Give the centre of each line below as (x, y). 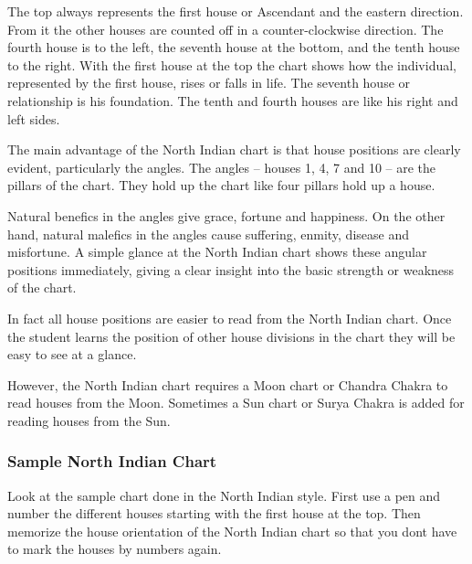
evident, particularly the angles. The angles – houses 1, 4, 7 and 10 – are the (222, 167)
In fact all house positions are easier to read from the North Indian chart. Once (230, 318)
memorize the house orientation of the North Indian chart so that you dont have (232, 531)
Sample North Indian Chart (112, 461)
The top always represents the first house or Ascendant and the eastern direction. (236, 11)
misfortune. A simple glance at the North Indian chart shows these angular (217, 252)
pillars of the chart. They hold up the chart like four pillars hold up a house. (221, 185)
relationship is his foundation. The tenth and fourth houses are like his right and (233, 100)
